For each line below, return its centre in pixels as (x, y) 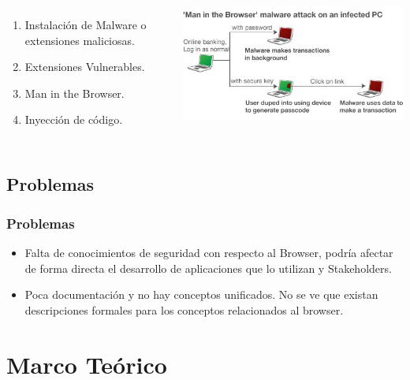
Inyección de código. (74, 119)
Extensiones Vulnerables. (85, 67)
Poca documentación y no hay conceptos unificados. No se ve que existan (201, 294)
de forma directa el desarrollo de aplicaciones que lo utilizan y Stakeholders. (208, 268)
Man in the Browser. (75, 93)
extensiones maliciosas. (80, 40)
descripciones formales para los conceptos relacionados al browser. (184, 309)
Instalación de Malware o (86, 24)
